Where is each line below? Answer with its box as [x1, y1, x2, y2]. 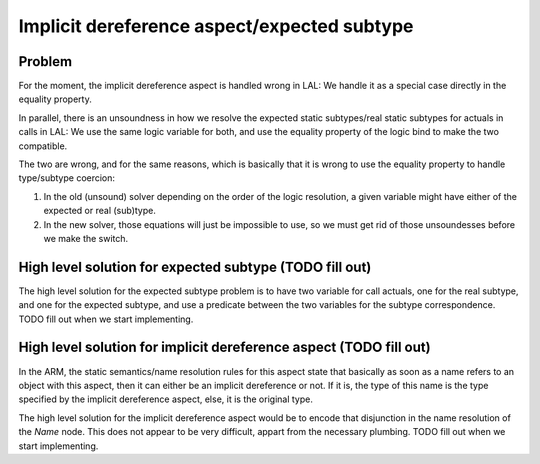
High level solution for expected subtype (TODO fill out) [18, 258, 372, 275]
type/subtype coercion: [18, 172, 115, 184]
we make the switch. [43, 232, 129, 244]
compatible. [18, 140, 68, 152]
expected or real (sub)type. [43, 205, 157, 217]
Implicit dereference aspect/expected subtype [18, 15, 414, 37]
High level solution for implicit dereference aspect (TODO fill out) [18, 339, 431, 356]
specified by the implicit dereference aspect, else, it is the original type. [18, 393, 314, 405]
